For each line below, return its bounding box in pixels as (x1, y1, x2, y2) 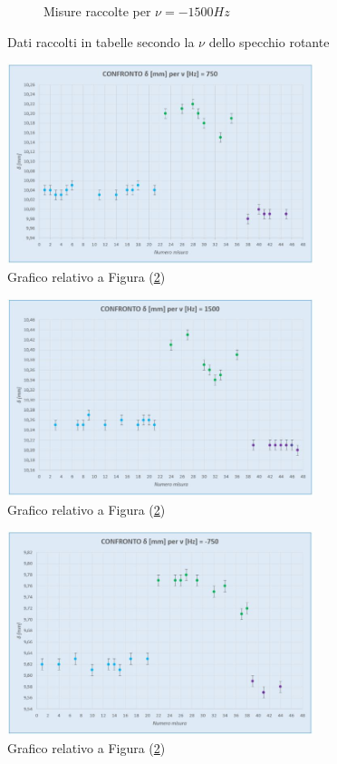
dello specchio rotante (208, 32, 330, 51)
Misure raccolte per (43, 2, 151, 20)
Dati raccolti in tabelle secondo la (7, 32, 195, 51)
